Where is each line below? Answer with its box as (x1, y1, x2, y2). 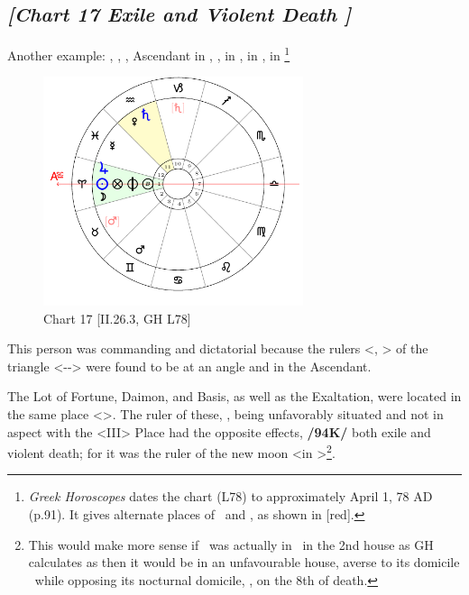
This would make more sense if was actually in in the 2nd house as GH (28, 535, 434, 554)
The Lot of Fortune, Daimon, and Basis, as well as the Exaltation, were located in (7, 387, 462, 406)
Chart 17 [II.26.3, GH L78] (43, 308, 191, 327)
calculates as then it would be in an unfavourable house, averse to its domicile (28, 553, 460, 572)
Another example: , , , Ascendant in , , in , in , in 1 (7, 43, 290, 64)
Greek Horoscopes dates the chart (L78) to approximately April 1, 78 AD (28, 487, 433, 506)
